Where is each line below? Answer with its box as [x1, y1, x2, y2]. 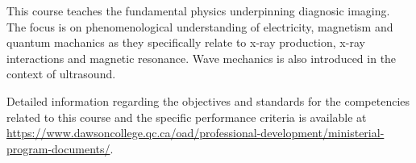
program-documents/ [6, 140, 110, 157]
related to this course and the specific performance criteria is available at [6, 108, 367, 125]
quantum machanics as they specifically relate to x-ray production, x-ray [6, 34, 365, 51]
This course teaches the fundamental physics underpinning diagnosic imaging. [6, 2, 390, 19]
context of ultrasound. [6, 65, 116, 82]
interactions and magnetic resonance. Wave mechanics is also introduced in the [6, 49, 397, 66]
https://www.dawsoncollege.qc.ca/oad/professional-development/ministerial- [6, 124, 385, 141]
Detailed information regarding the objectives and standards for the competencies [6, 92, 410, 109]
